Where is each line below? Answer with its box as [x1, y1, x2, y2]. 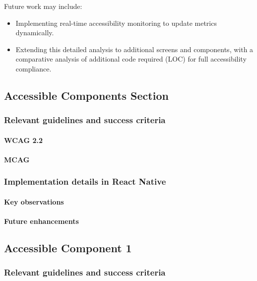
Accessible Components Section [4, 87, 169, 103]
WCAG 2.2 [4, 135, 43, 145]
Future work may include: [4, 1, 82, 11]
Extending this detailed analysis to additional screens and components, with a [15, 44, 254, 54]
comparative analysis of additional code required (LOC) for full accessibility [15, 54, 247, 64]
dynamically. [15, 27, 54, 38]
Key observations [4, 197, 64, 207]
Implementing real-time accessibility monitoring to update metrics [15, 17, 217, 28]
